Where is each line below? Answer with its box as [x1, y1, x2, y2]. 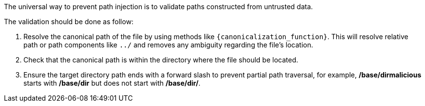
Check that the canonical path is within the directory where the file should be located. [23, 56, 298, 64]
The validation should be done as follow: [4, 17, 134, 26]
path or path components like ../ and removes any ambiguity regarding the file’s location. [23, 41, 313, 49]
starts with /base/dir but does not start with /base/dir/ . [23, 79, 201, 87]
